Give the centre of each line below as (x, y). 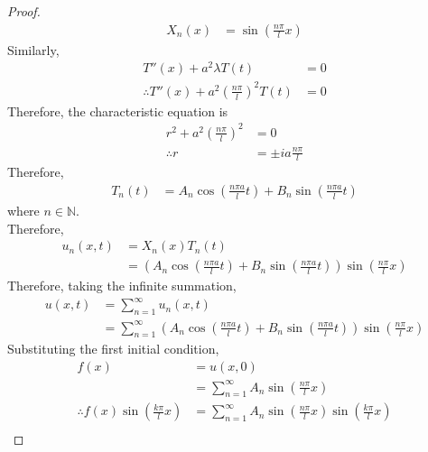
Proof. (24, 11)
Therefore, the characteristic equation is (118, 111)
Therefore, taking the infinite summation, (122, 286)
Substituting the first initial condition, (113, 349)
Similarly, (33, 49)
